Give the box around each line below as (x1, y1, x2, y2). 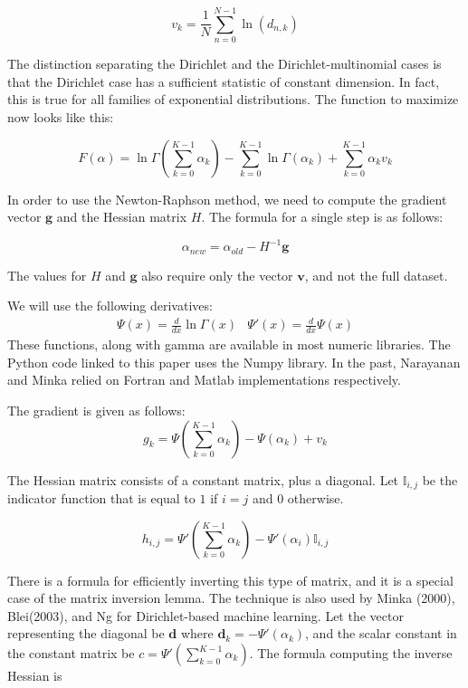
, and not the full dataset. (304, 265, 448, 284)
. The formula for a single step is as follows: (201, 207, 444, 226)
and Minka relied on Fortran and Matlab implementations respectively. (7, 370, 401, 389)
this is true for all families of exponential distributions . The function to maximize (7, 90, 459, 109)
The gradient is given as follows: (7, 400, 186, 419)
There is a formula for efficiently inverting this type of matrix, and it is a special (7, 570, 454, 589)
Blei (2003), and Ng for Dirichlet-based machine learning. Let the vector (7, 606, 404, 625)
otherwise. (287, 489, 344, 508)
